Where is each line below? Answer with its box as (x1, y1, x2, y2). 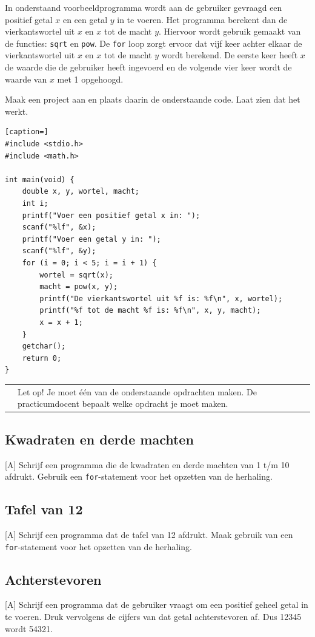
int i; (22, 199, 48, 208)
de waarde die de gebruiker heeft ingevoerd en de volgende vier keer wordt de (5, 61, 292, 73)
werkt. (5, 104, 28, 117)
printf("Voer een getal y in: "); (22, 234, 161, 244)
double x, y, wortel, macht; (22, 187, 139, 196)
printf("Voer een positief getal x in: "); (22, 211, 201, 220)
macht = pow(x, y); (39, 282, 118, 291)
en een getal (62, 13, 108, 26)
